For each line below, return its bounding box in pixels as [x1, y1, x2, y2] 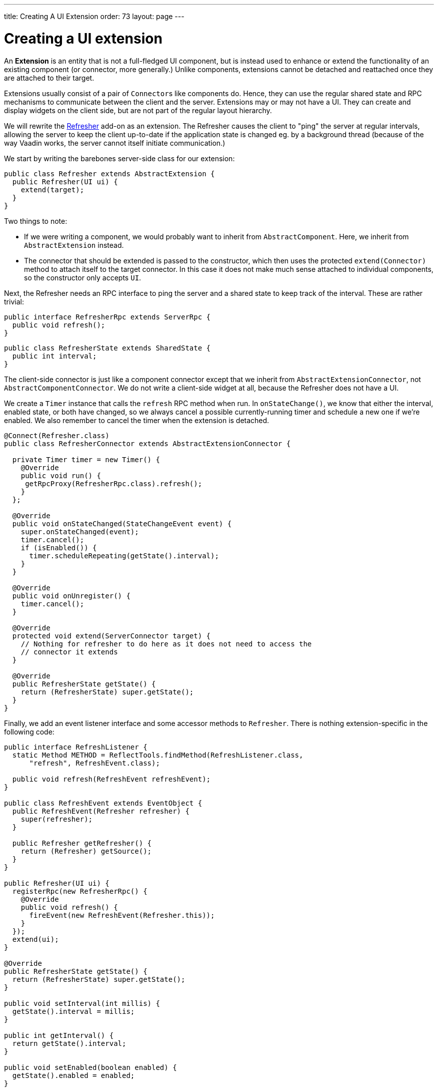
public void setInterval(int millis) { [4, 999, 160, 1007]
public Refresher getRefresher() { [12, 839, 152, 847]
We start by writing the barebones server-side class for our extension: [4, 154, 235, 163]
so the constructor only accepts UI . [24, 273, 141, 282]
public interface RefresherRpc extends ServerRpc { [4, 312, 211, 321]
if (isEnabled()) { [20, 543, 97, 552]
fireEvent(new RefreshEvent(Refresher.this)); [29, 911, 215, 919]
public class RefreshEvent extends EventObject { [4, 799, 202, 807]
